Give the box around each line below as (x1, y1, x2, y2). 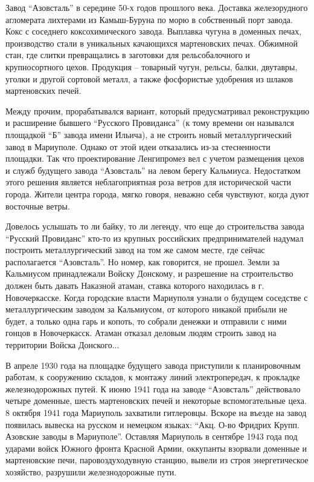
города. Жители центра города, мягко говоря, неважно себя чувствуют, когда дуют (5, 187, 309, 200)
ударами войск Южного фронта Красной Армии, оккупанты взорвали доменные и (5, 441, 307, 454)
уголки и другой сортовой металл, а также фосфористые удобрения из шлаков (5, 72, 293, 85)
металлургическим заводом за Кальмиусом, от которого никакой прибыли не (5, 303, 287, 315)
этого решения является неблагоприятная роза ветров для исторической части (5, 176, 292, 188)
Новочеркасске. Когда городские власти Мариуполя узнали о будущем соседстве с (5, 291, 308, 303)
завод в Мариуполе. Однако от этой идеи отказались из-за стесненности (5, 140, 271, 153)
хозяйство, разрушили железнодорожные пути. (5, 465, 177, 478)
